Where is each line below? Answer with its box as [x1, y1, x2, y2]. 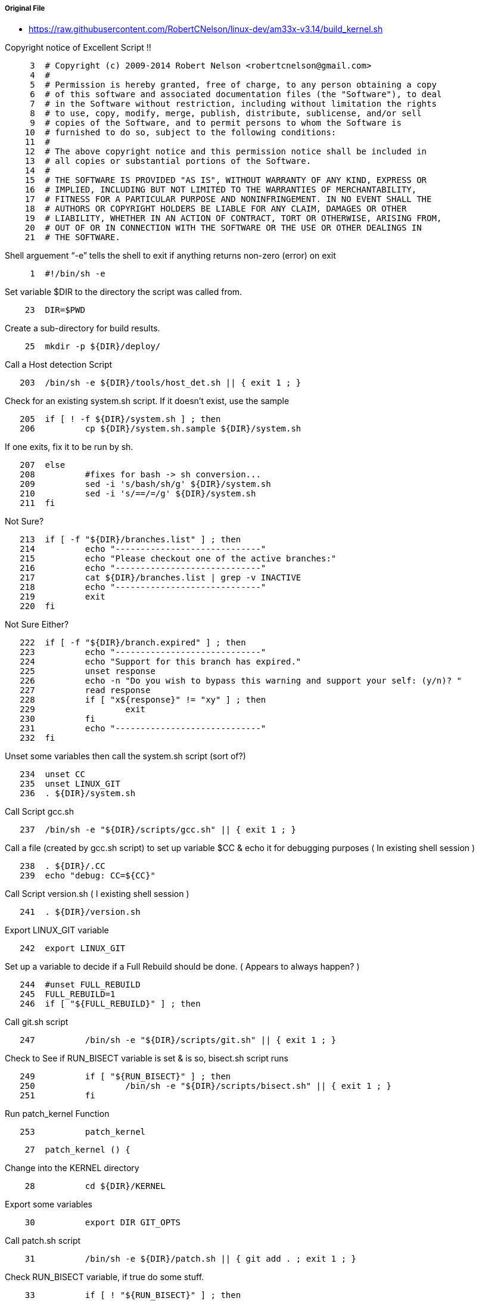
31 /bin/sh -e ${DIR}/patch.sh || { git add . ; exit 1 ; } [24, 1254, 357, 1264]
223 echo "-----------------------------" [20, 647, 266, 657]
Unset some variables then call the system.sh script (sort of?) [5, 751, 246, 762]
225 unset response [20, 666, 155, 676]
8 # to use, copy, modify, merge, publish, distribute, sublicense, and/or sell [30, 108, 422, 119]
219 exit [20, 592, 105, 602]
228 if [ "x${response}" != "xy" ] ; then [20, 695, 266, 705]
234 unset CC [20, 769, 85, 780]
